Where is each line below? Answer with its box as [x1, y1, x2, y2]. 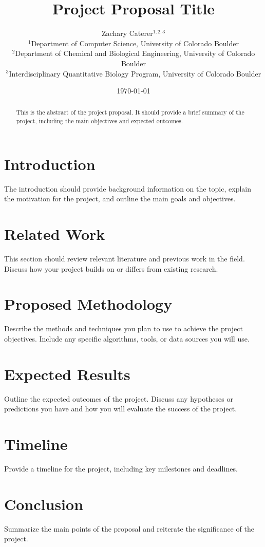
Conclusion [4, 493, 84, 514]
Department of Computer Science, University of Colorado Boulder [31, 37, 239, 48]
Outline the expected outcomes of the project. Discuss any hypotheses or [4, 393, 233, 404]
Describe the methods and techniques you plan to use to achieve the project [4, 323, 243, 334]
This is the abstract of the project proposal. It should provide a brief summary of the [16, 108, 244, 117]
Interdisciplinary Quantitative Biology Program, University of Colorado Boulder [9, 68, 261, 79]
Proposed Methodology [4, 293, 173, 314]
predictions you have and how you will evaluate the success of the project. [4, 403, 237, 414]
